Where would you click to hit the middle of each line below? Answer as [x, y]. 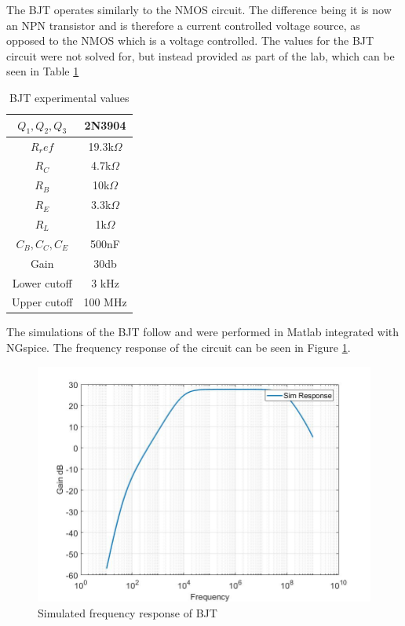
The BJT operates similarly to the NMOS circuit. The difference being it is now [199, 9]
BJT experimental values [69, 97]
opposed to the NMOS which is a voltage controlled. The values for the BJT [190, 40]
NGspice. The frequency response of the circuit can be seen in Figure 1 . [179, 348]
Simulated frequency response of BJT [128, 612]
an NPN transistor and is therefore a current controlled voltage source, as [183, 25]
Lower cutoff [42, 282]
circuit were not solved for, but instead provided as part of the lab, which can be [201, 55]
